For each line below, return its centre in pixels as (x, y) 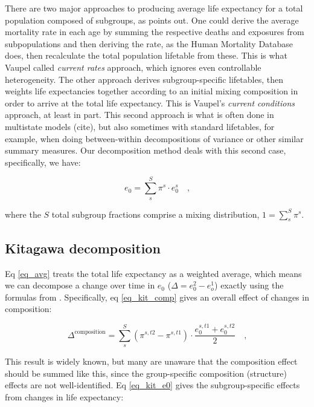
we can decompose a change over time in (80, 285)
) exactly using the (249, 285)
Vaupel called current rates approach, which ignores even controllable (133, 67)
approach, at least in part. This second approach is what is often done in (139, 115)
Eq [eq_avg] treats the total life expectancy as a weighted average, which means (153, 273)
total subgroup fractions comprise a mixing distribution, (155, 214)
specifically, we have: (43, 162)
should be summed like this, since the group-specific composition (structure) (146, 373)
